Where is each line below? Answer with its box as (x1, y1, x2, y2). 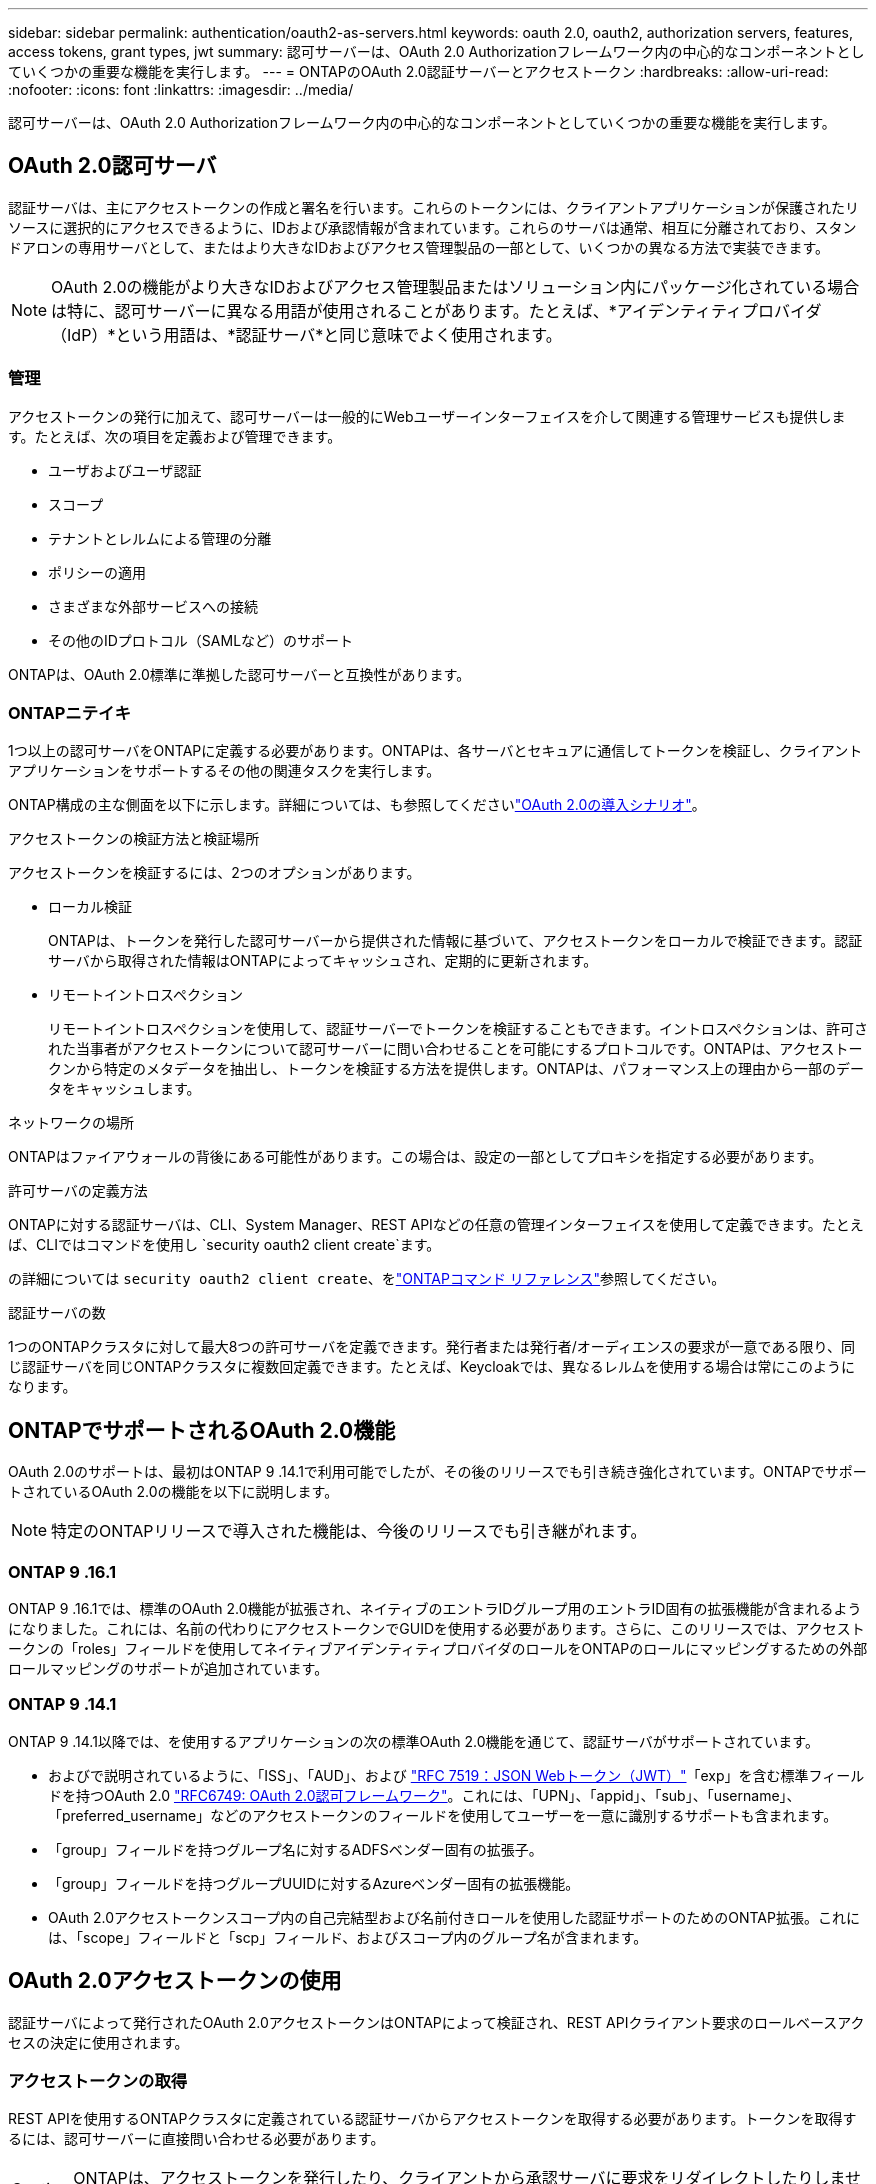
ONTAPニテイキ (8, 702, 131, 723)
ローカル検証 (48, 898, 132, 916)
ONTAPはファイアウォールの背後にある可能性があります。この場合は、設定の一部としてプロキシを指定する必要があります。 (8, 1148, 823, 1166)
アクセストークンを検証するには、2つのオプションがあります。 (8, 864, 421, 882)
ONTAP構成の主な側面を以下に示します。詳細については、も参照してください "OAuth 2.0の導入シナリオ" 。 (8, 796, 706, 814)
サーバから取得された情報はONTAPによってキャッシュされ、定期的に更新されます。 (48, 952, 598, 970)
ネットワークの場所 (8, 1114, 134, 1132)
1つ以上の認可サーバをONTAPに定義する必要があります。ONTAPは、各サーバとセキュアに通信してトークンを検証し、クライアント (8, 742, 863, 760)
